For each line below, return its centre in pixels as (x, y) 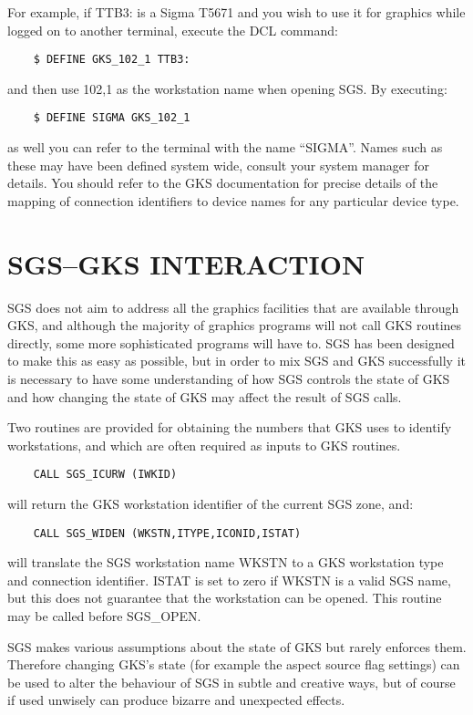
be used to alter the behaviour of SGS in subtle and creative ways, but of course (231, 682)
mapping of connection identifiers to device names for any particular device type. (233, 200)
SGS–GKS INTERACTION (186, 263)
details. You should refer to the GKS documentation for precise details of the (223, 183)
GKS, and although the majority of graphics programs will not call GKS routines (235, 325)
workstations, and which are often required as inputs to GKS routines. (204, 445)
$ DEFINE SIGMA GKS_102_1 (112, 118)
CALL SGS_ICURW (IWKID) (105, 475)
